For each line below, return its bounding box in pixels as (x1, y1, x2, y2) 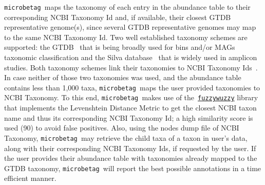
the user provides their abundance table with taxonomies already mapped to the (4, 153, 257, 163)
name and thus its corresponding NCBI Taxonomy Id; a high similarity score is (4, 112, 253, 123)
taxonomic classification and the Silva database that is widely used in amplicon (4, 52, 257, 63)
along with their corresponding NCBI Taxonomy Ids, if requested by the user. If (4, 142, 256, 153)
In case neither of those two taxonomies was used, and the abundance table (4, 72, 241, 83)
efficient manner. (4, 173, 56, 183)
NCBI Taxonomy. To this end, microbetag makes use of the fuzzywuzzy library (4, 92, 258, 103)
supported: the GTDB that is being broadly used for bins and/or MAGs (4, 42, 235, 52)
